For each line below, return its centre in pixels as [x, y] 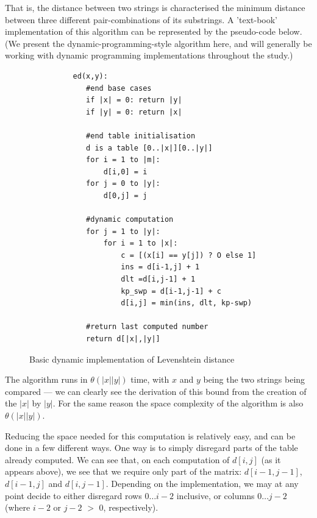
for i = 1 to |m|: [123, 160]
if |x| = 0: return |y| [134, 100]
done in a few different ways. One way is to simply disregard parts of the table [151, 448]
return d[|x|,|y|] [123, 339]
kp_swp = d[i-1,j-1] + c [171, 291]
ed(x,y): [90, 76]
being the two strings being [254, 379]
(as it [271, 459]
